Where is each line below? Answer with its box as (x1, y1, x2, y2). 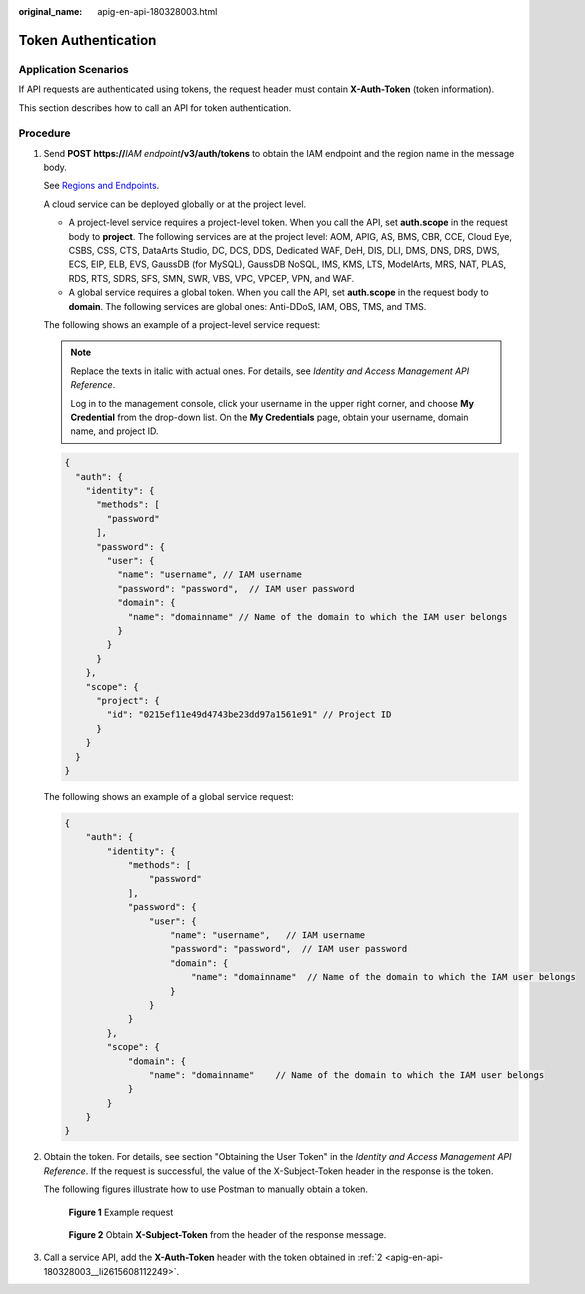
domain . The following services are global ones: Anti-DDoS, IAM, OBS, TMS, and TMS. (68, 300, 427, 312)
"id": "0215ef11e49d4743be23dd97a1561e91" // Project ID (106, 709, 392, 720)
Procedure (18, 126, 71, 140)
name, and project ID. (70, 425, 159, 437)
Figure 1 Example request (68, 1206, 174, 1218)
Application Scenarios (18, 62, 129, 76)
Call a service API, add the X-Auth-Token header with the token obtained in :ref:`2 (43, 1251, 383, 1264)
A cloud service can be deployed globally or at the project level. (43, 198, 307, 210)
